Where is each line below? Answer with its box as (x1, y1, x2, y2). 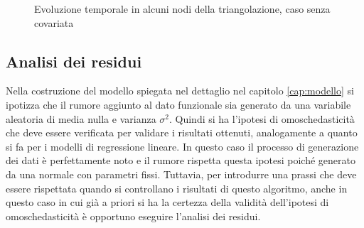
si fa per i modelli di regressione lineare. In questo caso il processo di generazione (6, 139, 359, 153)
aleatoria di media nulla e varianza (6, 111, 156, 126)
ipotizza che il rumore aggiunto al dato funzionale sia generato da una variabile (6, 97, 351, 112)
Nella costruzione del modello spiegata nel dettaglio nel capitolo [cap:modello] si (6, 83, 354, 98)
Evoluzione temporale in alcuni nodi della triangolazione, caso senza (34, 1, 331, 16)
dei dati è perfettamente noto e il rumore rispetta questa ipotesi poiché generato (6, 153, 355, 168)
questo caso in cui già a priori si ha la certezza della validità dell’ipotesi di (6, 195, 329, 210)
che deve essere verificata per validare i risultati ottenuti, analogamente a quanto (6, 125, 358, 140)
